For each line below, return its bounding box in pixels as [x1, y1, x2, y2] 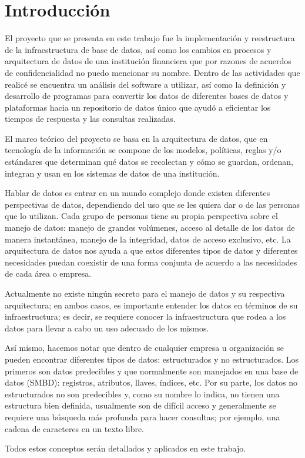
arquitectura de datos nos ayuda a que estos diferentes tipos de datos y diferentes [5, 244, 298, 257]
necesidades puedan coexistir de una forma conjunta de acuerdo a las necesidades [5, 255, 297, 268]
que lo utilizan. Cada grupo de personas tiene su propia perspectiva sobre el [5, 210, 278, 222]
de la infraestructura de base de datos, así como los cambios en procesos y [5, 43, 272, 55]
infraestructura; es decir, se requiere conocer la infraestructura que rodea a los [5, 310, 286, 323]
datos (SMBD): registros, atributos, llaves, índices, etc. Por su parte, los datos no [5, 376, 298, 389]
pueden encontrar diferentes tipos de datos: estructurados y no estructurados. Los [5, 353, 299, 365]
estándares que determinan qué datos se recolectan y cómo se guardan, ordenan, [5, 155, 293, 168]
